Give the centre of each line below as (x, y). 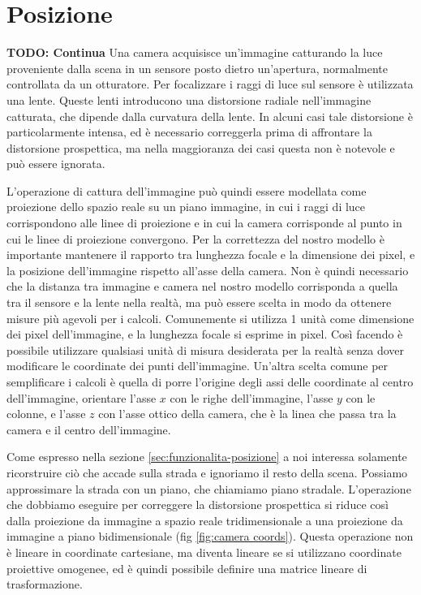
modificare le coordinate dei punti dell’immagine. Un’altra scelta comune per (198, 366)
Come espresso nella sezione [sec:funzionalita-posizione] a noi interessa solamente (207, 457)
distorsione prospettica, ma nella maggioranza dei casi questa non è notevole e (201, 147)
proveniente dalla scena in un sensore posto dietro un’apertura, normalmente (197, 68)
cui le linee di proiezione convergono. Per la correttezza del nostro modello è (195, 238)
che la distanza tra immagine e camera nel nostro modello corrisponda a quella (202, 286)
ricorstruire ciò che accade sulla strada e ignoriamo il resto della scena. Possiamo (207, 472)
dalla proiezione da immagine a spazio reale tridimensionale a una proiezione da (205, 520)
